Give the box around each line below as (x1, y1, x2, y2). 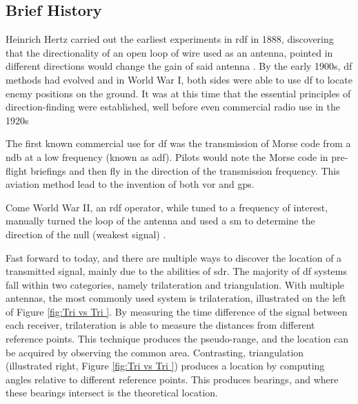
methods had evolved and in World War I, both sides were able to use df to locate (6, 72, 352, 86)
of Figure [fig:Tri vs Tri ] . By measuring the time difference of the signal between (6, 304, 348, 318)
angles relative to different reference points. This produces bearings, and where (6, 372, 339, 386)
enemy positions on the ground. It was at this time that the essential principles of (6, 86, 351, 100)
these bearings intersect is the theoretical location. (6, 385, 219, 400)
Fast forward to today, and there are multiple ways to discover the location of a (6, 250, 342, 264)
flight (6, 163, 28, 177)
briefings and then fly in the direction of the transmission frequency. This (30, 163, 340, 177)
